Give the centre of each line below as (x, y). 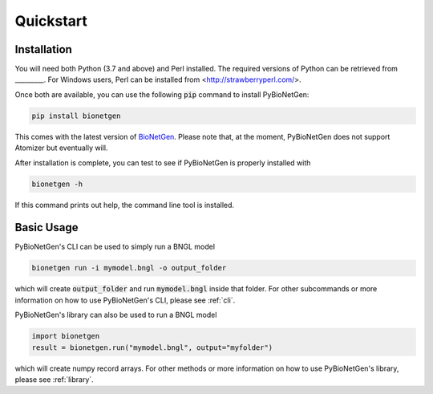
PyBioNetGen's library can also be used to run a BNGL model (116, 315)
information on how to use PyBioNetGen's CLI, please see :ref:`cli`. (125, 300)
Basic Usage (47, 227)
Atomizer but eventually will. (61, 148)
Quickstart (51, 21)
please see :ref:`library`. (54, 379)
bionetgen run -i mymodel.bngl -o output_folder (129, 268)
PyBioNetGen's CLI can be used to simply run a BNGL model (115, 247)
